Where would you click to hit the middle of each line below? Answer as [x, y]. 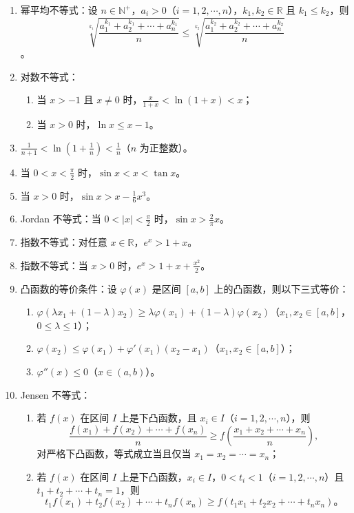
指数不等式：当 [54, 265]
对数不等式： [49, 76]
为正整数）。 [166, 147]
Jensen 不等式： [55, 394]
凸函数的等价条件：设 [69, 288]
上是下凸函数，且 [158, 418]
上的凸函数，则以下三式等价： [281, 288]
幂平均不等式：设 [59, 10]
